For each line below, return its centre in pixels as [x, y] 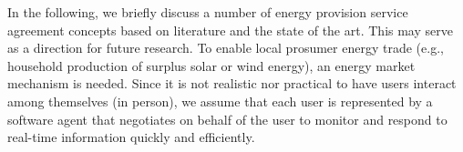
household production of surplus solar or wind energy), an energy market [211, 65]
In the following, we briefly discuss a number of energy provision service [208, 12]
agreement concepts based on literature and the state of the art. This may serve [230, 30]
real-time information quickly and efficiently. [131, 137]
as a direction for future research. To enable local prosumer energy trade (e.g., [226, 48]
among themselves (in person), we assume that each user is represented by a [220, 101]
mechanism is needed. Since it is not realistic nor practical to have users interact [232, 83]
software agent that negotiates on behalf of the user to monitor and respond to [227, 119]
